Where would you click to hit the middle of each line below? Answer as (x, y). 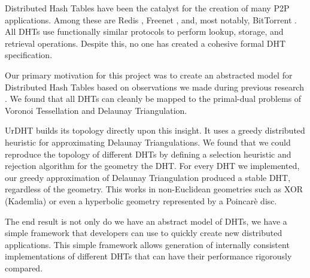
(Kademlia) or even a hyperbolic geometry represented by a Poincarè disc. (141, 200)
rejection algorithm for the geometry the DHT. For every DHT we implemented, (152, 166)
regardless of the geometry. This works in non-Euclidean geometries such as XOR (154, 189)
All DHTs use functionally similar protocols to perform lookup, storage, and (144, 31)
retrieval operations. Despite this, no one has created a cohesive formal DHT (145, 43)
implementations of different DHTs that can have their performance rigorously (148, 256)
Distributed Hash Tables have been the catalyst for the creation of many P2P (147, 8)
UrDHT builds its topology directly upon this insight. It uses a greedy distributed (155, 130)
